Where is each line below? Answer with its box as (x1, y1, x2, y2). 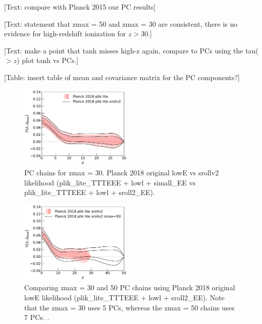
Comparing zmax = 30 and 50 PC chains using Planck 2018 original (24, 282, 235, 293)
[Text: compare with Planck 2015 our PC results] (4, 2, 156, 12)
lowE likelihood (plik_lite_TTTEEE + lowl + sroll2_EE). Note (24, 292, 225, 303)
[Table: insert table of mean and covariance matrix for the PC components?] (4, 72, 240, 82)
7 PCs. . (24, 312, 49, 322)
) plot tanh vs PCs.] (17, 55, 79, 66)
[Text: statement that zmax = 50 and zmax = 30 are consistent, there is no (4, 18, 238, 29)
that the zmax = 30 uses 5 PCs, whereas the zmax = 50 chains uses (24, 302, 235, 312)
